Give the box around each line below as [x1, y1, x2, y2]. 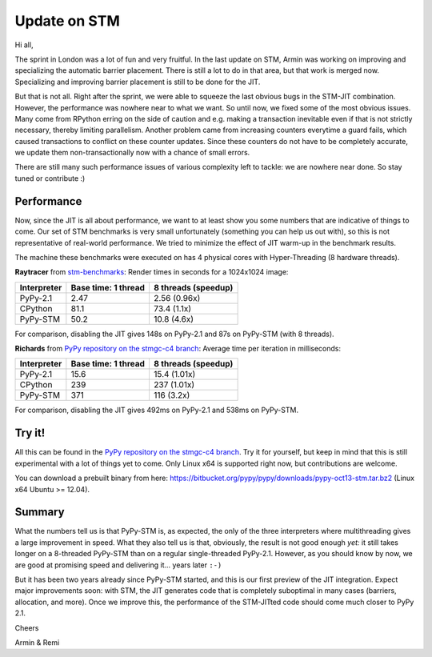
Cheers [14, 623, 39, 632]
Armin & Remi [14, 637, 60, 647]
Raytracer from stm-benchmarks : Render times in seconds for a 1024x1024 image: [14, 267, 289, 277]
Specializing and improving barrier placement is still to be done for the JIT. [14, 77, 261, 86]
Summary [14, 505, 65, 519]
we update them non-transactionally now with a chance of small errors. [14, 148, 250, 158]
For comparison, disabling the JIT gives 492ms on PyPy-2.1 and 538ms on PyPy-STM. [14, 405, 299, 415]
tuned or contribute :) [14, 173, 86, 183]
